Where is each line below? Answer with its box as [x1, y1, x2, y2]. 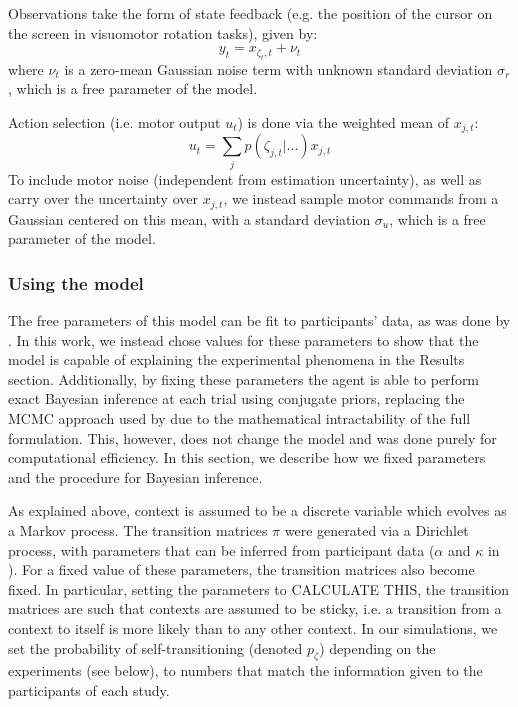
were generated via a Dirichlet [284, 519, 469, 540]
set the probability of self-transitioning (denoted [8, 637, 303, 658]
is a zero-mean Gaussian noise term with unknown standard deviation [64, 58, 493, 79]
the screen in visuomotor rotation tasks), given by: [8, 22, 318, 43]
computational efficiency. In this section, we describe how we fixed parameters [8, 447, 486, 468]
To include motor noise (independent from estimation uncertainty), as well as [8, 168, 482, 189]
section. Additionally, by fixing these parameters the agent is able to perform [8, 368, 480, 389]
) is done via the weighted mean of [237, 111, 450, 132]
